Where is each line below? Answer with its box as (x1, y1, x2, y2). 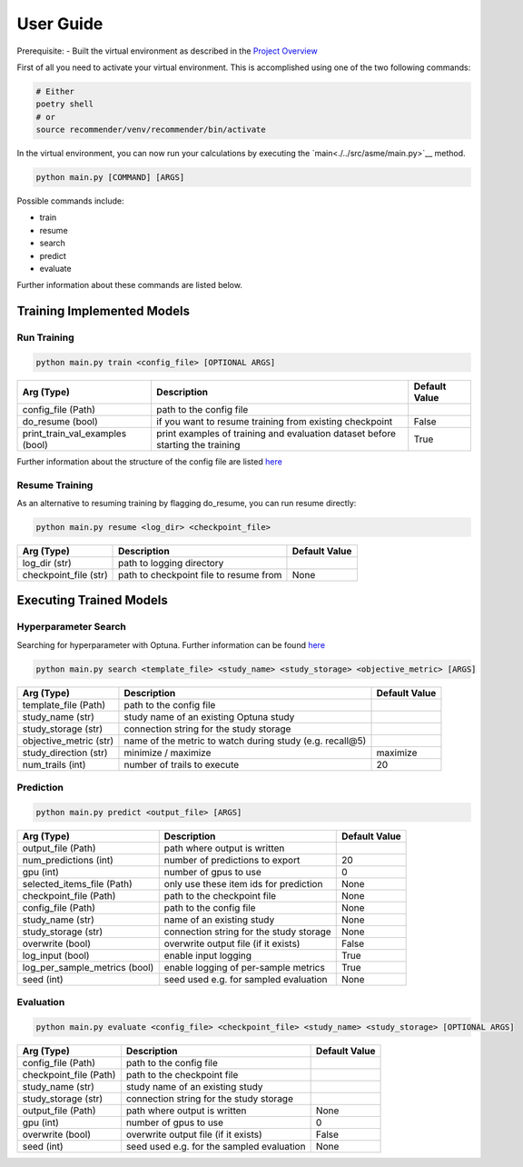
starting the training (155, 438, 241, 451)
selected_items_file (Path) (22, 877, 133, 890)
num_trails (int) (22, 758, 86, 771)
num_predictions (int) (22, 853, 113, 866)
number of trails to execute (123, 758, 240, 771)
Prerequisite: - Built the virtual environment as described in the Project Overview (16, 45, 318, 56)
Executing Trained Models (16, 593, 168, 608)
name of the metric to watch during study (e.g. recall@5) (123, 734, 367, 747)
